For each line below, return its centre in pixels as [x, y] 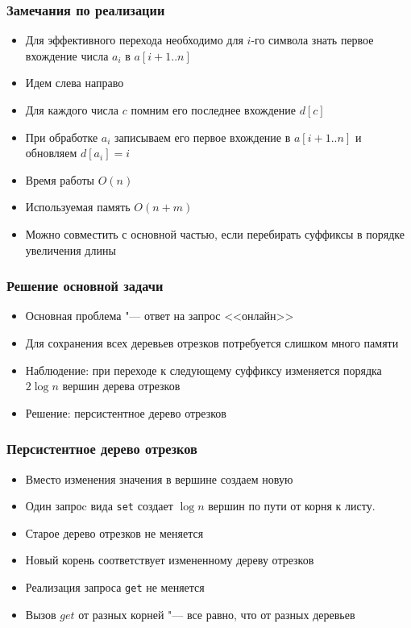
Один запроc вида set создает [99, 506]
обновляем [51, 153]
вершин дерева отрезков [121, 386]
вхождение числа [67, 55]
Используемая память [78, 207]
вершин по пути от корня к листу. [292, 506]
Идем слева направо [75, 83]
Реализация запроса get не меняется [115, 587]
